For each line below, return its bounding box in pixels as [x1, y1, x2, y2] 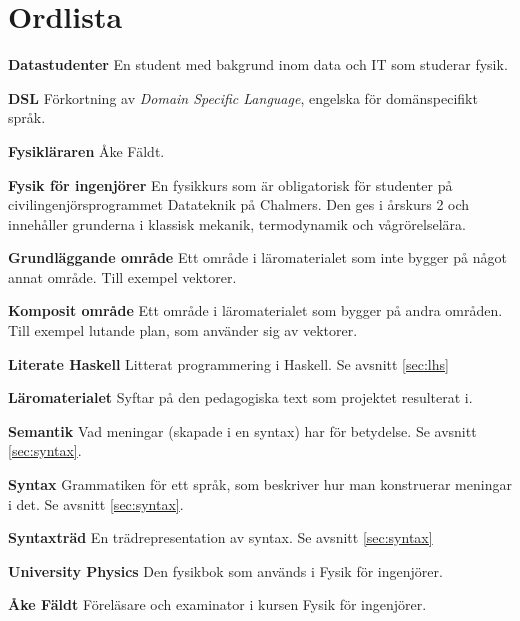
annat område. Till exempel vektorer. [8, 266, 237, 287]
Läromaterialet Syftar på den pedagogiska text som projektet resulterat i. [8, 387, 473, 408]
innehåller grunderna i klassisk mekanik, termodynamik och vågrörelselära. [8, 213, 466, 234]
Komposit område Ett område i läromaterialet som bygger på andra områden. [8, 300, 503, 321]
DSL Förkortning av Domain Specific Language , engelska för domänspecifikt [8, 87, 478, 108]
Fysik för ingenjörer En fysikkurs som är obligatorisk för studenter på [8, 174, 453, 195]
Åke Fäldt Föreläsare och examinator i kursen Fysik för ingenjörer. [8, 594, 427, 615]
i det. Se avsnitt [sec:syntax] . [8, 493, 184, 514]
